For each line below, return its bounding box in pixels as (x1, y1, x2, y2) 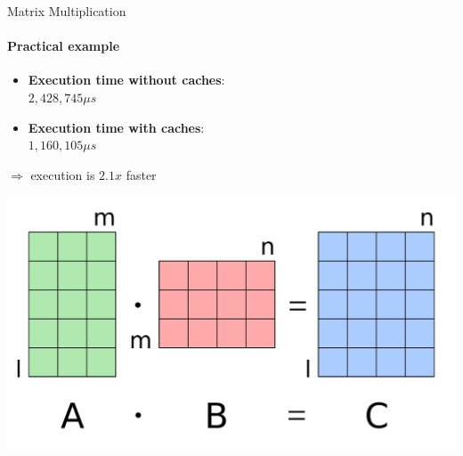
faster (126, 165, 157, 183)
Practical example (7, 37, 120, 55)
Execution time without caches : (28, 70, 225, 89)
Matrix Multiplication (7, 2, 126, 20)
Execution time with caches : (28, 118, 205, 136)
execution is (30, 165, 95, 183)
